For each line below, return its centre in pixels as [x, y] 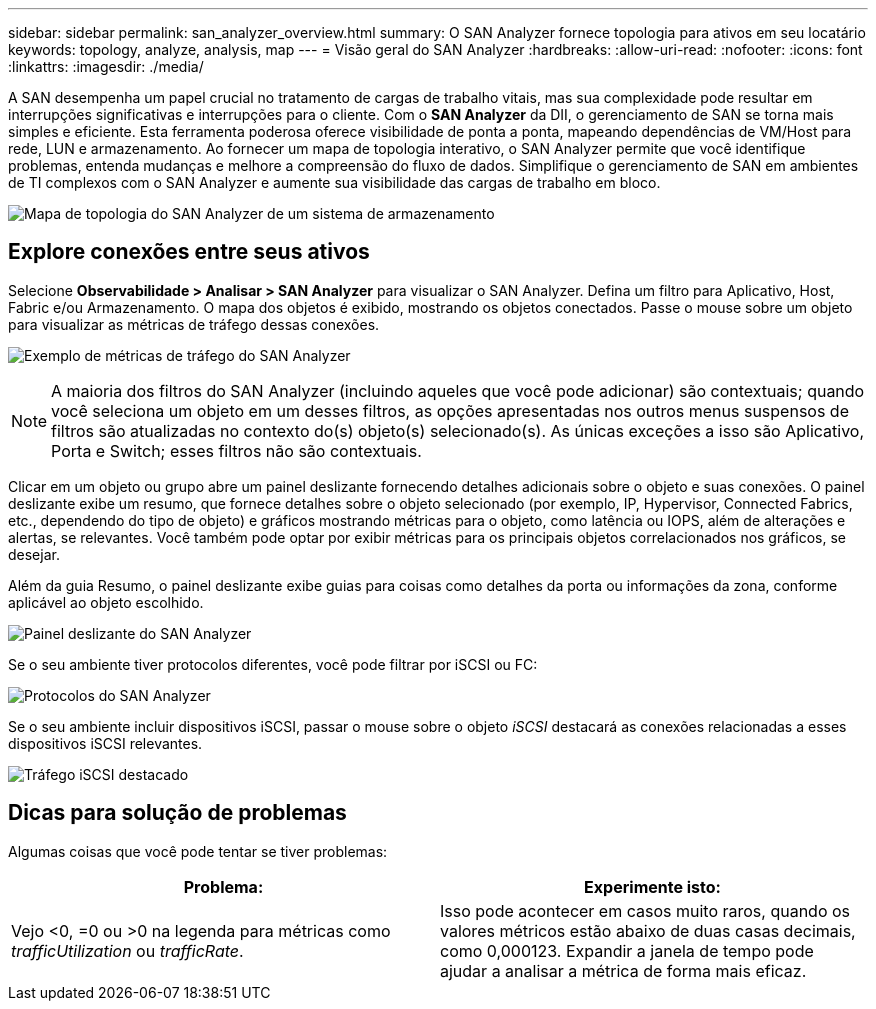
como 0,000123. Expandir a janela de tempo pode [627, 950]
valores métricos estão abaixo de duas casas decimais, [648, 930]
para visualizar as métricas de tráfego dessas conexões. [194, 324]
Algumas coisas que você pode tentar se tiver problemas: [198, 851]
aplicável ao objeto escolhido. [106, 602]
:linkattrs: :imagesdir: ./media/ [106, 66]
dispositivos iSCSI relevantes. [105, 743]
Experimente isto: [652, 886]
